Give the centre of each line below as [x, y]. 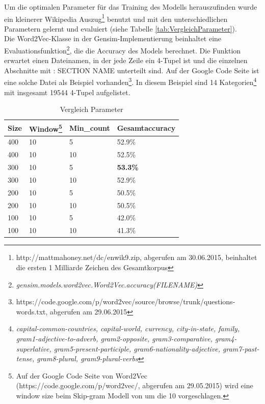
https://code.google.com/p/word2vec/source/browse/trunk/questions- [126, 301]
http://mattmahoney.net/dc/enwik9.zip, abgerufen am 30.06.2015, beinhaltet [137, 257]
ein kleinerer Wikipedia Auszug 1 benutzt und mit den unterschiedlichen [116, 18]
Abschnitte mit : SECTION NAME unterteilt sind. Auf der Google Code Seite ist [132, 70]
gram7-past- [241, 348]
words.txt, [32, 311]
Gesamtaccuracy [146, 127]
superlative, [34, 348]
